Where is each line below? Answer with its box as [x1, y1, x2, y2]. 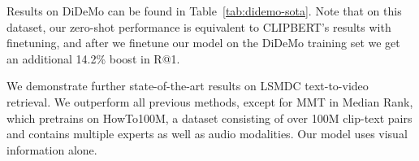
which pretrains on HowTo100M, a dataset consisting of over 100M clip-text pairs [6, 109, 413, 126]
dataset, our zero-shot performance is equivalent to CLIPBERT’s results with [6, 18, 391, 35]
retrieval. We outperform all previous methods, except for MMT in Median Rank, [6, 93, 413, 110]
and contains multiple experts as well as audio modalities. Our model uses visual [6, 125, 408, 142]
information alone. [6, 141, 97, 158]
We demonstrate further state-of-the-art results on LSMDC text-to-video [6, 77, 369, 94]
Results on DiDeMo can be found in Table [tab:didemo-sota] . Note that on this [6, 2, 402, 19]
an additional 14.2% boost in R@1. [6, 50, 180, 67]
